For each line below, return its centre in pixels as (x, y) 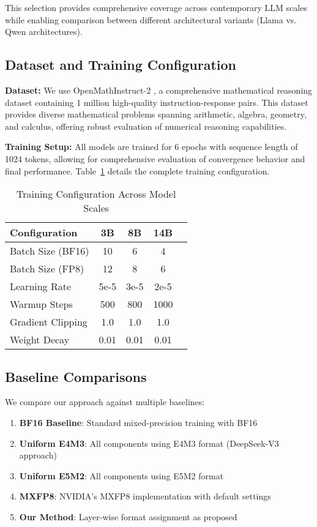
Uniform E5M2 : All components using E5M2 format (121, 475)
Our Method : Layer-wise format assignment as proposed (128, 516)
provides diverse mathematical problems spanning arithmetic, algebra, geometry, (156, 114)
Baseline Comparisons (76, 376)
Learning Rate (41, 286)
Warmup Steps (41, 304)
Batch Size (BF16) (50, 251)
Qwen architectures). (44, 32)
